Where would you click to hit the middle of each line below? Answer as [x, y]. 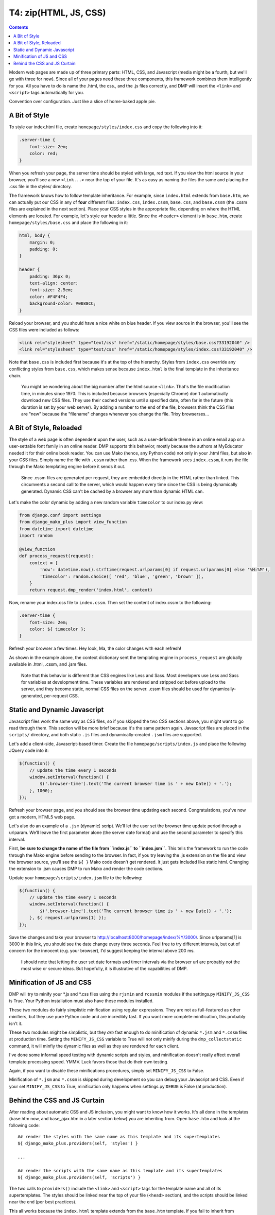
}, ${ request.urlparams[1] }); [68, 918]
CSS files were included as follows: [44, 330]
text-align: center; [54, 283]
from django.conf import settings [60, 515]
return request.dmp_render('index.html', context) [91, 590]
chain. [15, 376]
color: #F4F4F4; [49, 297]
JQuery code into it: [29, 750]
